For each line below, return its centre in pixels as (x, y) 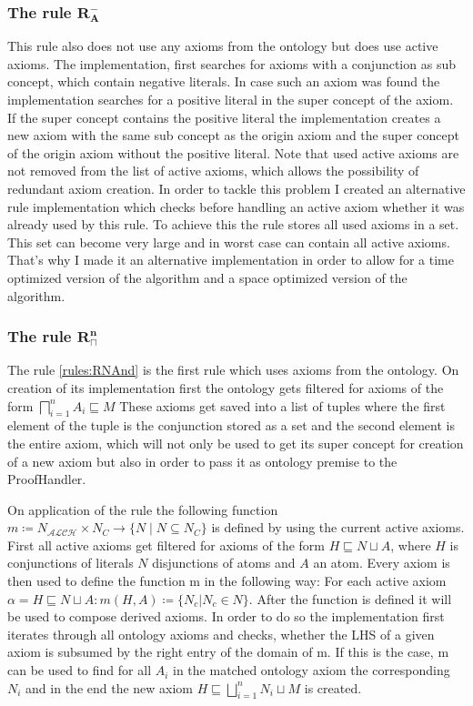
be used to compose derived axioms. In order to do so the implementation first (226, 616)
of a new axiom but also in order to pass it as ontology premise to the (202, 461)
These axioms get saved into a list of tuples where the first (282, 405)
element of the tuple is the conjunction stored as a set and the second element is (231, 425)
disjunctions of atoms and (224, 563)
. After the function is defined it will (350, 598)
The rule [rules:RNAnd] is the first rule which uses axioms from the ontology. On (233, 370)
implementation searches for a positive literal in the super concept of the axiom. (231, 99)
